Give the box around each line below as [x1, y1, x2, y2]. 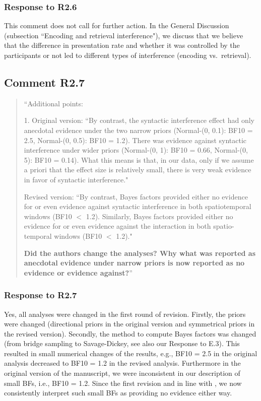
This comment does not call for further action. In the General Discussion [4, 20, 229, 31]
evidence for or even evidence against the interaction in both [24, 221, 211, 231]
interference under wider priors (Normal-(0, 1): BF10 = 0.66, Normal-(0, [24, 145, 248, 155]
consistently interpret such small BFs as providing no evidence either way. [4, 387, 232, 398]
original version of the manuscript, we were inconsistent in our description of [4, 368, 240, 378]
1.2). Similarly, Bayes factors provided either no [86, 211, 233, 221]
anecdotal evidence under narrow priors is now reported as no [24, 257, 245, 268]
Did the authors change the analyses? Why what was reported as [24, 247, 255, 258]
